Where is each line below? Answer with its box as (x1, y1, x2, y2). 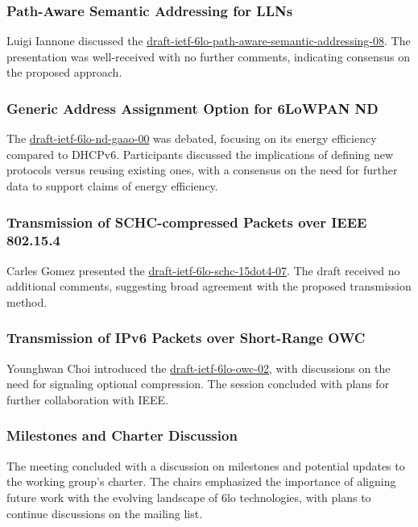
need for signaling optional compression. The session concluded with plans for (6, 375, 390, 392)
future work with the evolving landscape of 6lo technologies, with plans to (6, 488, 371, 505)
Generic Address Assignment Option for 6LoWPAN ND (6, 98, 379, 118)
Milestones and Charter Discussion (6, 425, 238, 445)
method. (6, 293, 48, 310)
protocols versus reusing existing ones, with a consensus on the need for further (6, 161, 398, 178)
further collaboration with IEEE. (6, 391, 169, 408)
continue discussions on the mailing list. (6, 504, 203, 521)
